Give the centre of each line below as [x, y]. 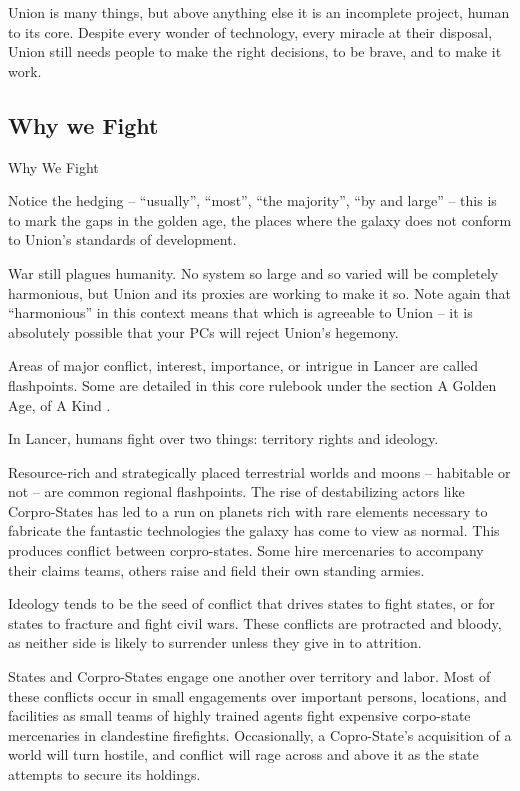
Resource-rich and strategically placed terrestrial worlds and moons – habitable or [259, 471]
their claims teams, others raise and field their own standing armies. [216, 569]
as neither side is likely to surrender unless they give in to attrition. [215, 642]
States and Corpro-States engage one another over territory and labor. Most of [249, 676]
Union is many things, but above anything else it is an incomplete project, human [259, 12]
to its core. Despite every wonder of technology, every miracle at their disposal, [250, 31]
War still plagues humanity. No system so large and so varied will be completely [253, 272]
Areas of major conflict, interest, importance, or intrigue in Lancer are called [243, 365]
